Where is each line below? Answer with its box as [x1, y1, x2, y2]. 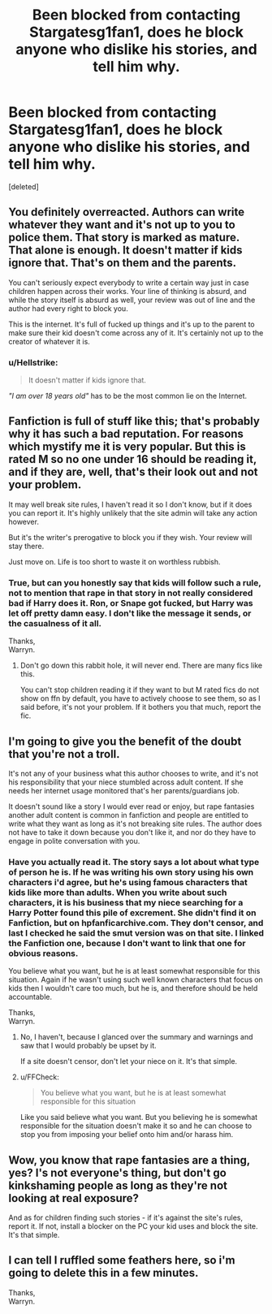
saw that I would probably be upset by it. [19, 1041, 157, 1051]
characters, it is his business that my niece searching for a [8, 897, 244, 908]
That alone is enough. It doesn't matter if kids [8, 244, 243, 257]
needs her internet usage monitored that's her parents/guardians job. [8, 785, 240, 795]
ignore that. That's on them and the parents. [8, 256, 237, 270]
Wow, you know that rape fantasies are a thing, [8, 1153, 250, 1167]
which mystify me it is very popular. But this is [8, 440, 246, 454]
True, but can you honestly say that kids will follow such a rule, [8, 577, 261, 588]
